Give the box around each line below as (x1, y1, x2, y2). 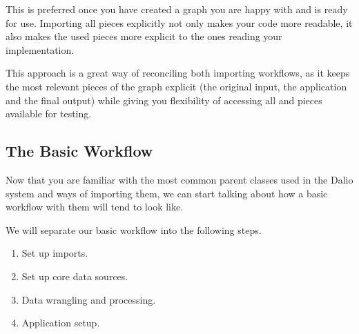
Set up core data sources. (21, 268, 128, 283)
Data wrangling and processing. (21, 292, 156, 306)
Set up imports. (21, 246, 88, 260)
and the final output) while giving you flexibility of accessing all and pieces (6, 92, 322, 107)
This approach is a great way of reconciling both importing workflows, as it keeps (6, 66, 350, 80)
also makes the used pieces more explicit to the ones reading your (6, 29, 282, 43)
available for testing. (6, 106, 92, 121)
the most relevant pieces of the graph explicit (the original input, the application (6, 79, 347, 93)
